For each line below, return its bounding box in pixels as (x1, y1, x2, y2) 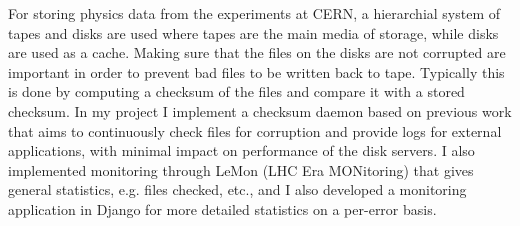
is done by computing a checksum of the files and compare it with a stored (8, 81, 465, 102)
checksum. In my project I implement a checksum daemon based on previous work (8, 100, 512, 121)
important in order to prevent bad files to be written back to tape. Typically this (8, 61, 505, 82)
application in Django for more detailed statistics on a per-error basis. (8, 198, 437, 219)
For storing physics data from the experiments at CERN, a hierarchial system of (8, 3, 501, 23)
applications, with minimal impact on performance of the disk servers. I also (8, 140, 475, 161)
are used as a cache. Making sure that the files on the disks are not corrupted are (8, 42, 506, 63)
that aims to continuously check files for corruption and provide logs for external (8, 120, 502, 141)
